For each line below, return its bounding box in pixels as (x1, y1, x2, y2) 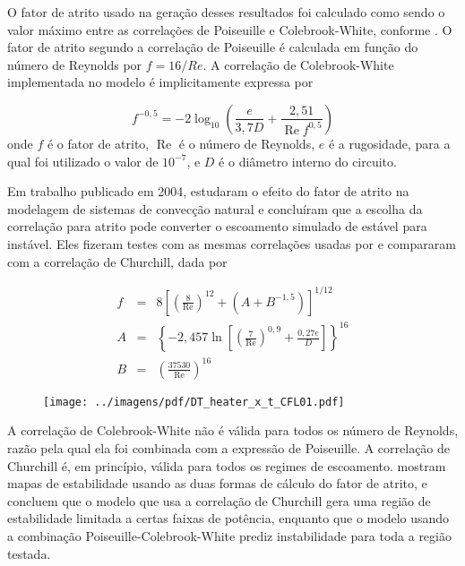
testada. (7, 544, 51, 562)
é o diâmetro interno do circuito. (219, 151, 397, 170)
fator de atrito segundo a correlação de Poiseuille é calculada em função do (7, 38, 418, 56)
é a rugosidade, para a (328, 133, 451, 152)
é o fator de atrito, (47, 133, 150, 152)
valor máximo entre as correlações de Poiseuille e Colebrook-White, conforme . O (7, 20, 452, 39)
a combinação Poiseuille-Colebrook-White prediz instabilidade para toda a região (7, 526, 452, 545)
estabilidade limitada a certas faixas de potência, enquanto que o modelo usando (7, 509, 450, 527)
